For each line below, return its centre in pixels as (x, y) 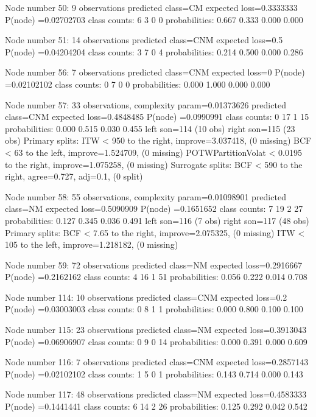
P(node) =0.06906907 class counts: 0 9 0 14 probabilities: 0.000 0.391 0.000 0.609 (156, 341)
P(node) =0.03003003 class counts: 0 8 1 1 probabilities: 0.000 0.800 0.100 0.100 (154, 309)
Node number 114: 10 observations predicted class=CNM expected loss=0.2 (146, 297)
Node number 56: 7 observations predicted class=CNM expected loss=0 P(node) (155, 72)
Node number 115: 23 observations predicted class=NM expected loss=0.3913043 (156, 330)
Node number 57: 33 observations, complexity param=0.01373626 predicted (146, 104)
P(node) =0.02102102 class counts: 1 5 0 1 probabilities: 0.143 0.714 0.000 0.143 (154, 373)
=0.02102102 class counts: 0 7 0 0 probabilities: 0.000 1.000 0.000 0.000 (138, 84)
